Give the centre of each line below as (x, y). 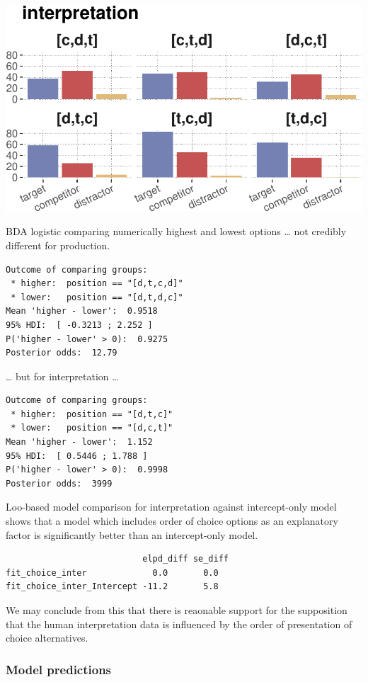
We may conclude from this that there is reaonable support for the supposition (177, 610)
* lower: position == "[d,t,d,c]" (97, 297)
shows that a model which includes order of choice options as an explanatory (172, 521)
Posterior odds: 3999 (59, 483)
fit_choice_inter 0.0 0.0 (112, 573)
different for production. (58, 245)
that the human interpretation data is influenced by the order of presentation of (179, 624)
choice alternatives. (47, 638)
